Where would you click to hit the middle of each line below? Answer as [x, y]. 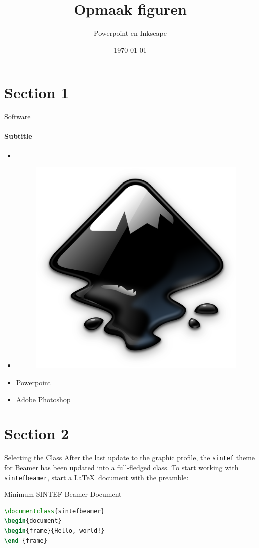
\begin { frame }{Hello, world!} [54, 531]
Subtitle [18, 136]
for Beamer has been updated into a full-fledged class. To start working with [121, 467]
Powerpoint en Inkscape [130, 33]
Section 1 [37, 93]
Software [17, 117]
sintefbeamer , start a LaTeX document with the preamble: [96, 477]
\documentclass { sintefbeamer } [54, 511]
